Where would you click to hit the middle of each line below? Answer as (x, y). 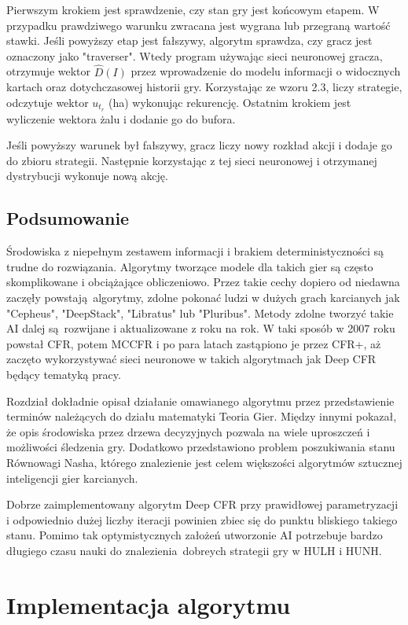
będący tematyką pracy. (64, 374)
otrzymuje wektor (49, 71)
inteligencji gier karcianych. (72, 478)
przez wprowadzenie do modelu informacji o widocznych (266, 71)
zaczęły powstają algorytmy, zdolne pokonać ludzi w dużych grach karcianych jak (203, 297)
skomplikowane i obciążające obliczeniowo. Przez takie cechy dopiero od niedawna (203, 282)
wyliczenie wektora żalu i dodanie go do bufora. (121, 118)
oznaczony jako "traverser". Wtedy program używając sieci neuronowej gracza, (195, 55)
